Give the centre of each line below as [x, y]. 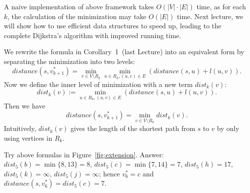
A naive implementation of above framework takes [79, 6]
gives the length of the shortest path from [133, 128]
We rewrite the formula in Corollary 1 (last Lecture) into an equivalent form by [124, 52]
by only [228, 128]
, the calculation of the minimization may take [77, 16]
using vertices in [28, 138]
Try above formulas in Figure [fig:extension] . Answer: [84, 154]
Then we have [25, 105]
